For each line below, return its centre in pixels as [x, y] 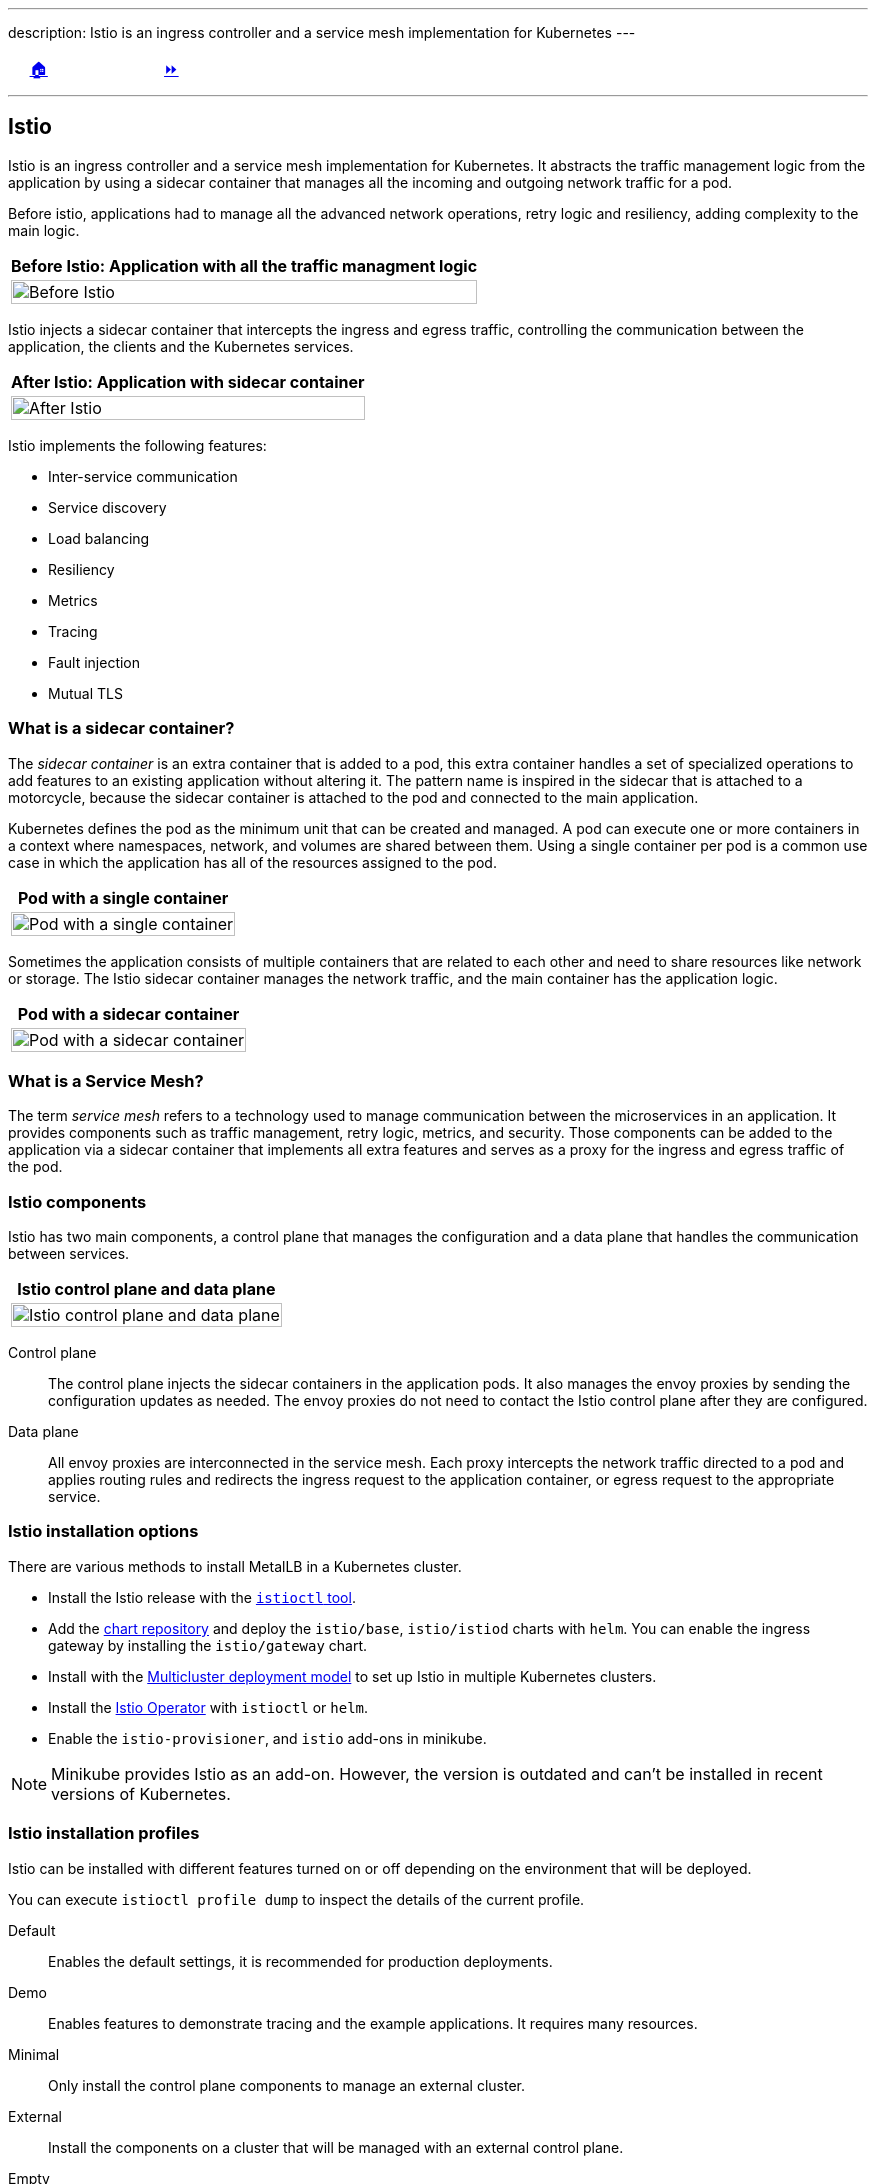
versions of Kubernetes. [141, 1793]
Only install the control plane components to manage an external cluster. [286, 2085]
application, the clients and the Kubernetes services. [181, 346]
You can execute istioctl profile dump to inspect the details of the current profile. [296, 1899]
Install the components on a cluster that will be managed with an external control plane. [336, 2147]
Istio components [77, 1201]
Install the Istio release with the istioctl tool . [202, 1597]
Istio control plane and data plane [146, 1289]
